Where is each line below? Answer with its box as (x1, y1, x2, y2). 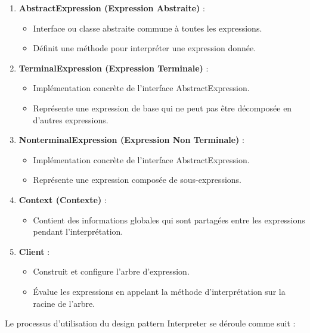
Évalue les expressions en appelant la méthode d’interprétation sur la (33, 285, 286, 297)
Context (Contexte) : (18, 193, 107, 206)
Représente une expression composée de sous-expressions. (33, 173, 241, 186)
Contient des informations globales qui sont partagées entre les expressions (33, 213, 305, 226)
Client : (18, 245, 50, 257)
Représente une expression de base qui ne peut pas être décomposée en (33, 101, 292, 114)
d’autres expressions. (33, 113, 108, 126)
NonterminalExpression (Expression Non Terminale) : (18, 133, 244, 146)
